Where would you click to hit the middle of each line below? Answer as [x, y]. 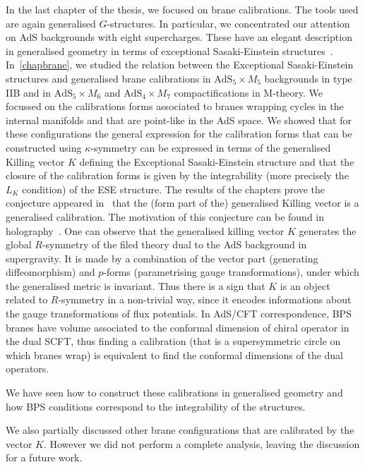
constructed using [44, 147]
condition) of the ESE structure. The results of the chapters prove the [173, 189]
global [19, 244]
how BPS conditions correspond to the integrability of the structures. [156, 406]
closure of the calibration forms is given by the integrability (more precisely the [177, 175]
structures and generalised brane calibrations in [108, 78]
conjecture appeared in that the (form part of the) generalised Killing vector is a [182, 203]
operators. [28, 369]
